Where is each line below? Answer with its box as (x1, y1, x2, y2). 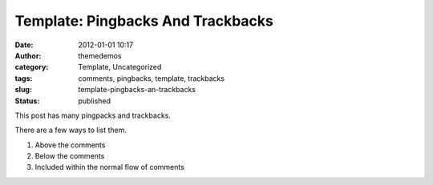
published (78, 96, 111, 106)
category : (14, 62, 49, 72)
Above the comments (34, 140, 106, 150)
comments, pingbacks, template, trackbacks (78, 73, 225, 83)
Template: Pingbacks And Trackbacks (14, 12, 274, 30)
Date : (14, 40, 34, 50)
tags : (14, 73, 33, 83)
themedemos (78, 50, 122, 60)
